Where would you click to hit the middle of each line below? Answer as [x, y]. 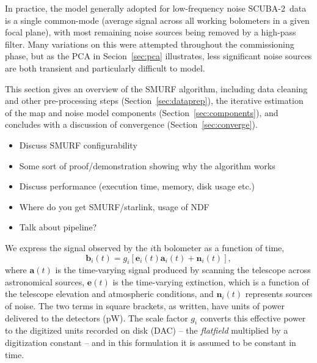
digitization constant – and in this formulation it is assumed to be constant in [151, 343]
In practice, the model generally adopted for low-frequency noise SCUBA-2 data [156, 8]
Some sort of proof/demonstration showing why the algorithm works [147, 165]
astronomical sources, [45, 281]
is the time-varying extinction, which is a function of [211, 281]
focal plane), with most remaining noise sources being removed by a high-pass [151, 32]
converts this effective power [253, 317]
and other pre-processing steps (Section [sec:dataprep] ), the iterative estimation [154, 101]
